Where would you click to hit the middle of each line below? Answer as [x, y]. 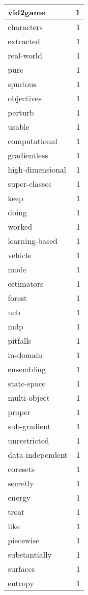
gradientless [28, 155]
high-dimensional [37, 169]
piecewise [24, 540]
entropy [21, 583]
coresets [21, 469]
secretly [21, 483]
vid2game [27, 12]
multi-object [29, 398]
